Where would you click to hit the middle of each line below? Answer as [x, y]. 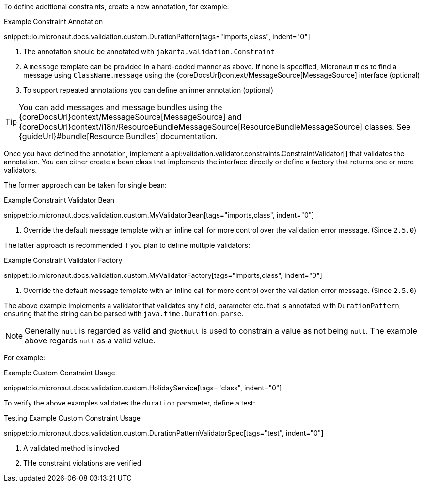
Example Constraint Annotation [54, 22]
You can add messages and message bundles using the [121, 107]
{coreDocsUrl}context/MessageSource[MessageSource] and [130, 117]
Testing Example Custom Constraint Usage [72, 418]
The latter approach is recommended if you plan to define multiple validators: [127, 245]
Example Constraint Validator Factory [63, 260]
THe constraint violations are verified [82, 463]
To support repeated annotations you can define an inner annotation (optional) [149, 90]
